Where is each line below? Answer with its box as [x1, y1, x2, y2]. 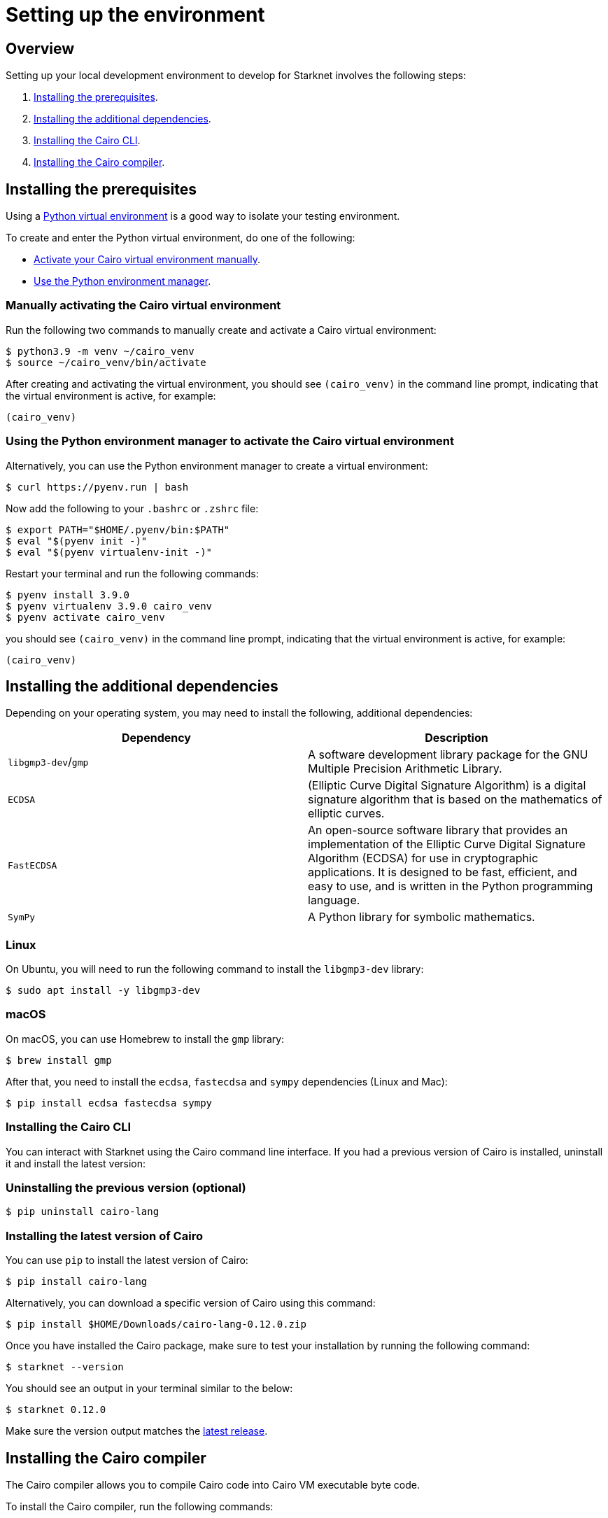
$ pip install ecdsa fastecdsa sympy [6, 1097, 213, 1109]
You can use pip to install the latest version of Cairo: [6, 1254, 248, 1267]
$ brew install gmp [6, 1054, 112, 1066]
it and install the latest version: [6, 1157, 146, 1169]
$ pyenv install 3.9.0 [6, 589, 130, 600]
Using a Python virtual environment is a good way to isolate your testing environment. [6, 210, 400, 223]
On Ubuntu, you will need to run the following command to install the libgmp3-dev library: [6, 963, 424, 976]
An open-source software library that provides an [308, 823, 568, 838]
